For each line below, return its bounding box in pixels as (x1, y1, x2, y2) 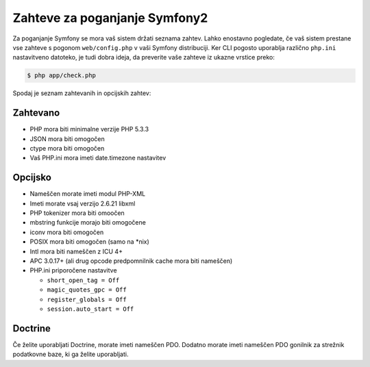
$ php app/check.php (27, 72, 96, 79)
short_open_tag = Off (47, 276, 120, 284)
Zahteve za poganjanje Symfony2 (12, 10, 208, 25)
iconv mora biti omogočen (29, 228, 104, 236)
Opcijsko (12, 172, 51, 183)
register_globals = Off (47, 295, 127, 303)
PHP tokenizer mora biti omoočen (29, 209, 125, 217)
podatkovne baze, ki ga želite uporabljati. (12, 350, 129, 359)
